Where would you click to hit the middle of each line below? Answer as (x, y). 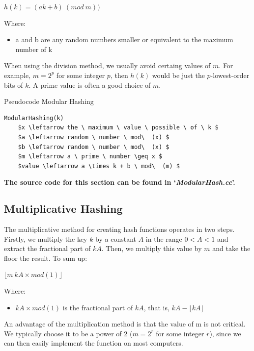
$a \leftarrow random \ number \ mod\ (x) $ (94, 137)
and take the (231, 248)
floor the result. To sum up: (46, 258)
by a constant (116, 238)
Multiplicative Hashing (63, 209)
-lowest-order (230, 75)
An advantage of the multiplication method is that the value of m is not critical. (125, 324)
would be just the (178, 75)
